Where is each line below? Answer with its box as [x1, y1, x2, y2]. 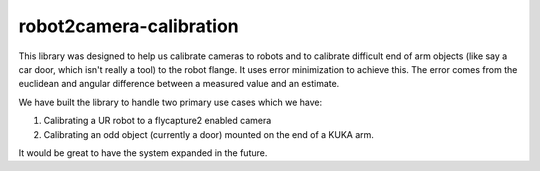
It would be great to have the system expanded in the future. [18, 146, 268, 159]
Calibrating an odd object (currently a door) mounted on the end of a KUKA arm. [43, 128, 375, 140]
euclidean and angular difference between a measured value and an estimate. [18, 78, 340, 90]
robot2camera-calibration [18, 15, 239, 37]
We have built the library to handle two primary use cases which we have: [18, 96, 323, 108]
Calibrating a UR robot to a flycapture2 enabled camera [43, 115, 272, 127]
